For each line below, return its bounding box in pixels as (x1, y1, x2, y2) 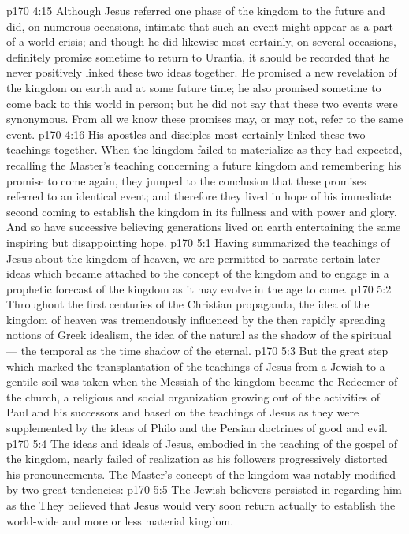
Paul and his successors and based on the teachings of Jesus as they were (6, 404, 359, 420)
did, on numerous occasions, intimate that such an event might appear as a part (6, 17, 393, 34)
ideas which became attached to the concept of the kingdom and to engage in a (6, 265, 389, 282)
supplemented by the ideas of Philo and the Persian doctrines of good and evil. (6, 420, 388, 436)
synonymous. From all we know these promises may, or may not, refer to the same (6, 110, 403, 127)
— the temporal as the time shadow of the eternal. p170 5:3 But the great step (6, 342, 389, 359)
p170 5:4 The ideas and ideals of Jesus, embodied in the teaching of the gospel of (6, 435, 398, 451)
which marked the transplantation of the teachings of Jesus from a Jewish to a (6, 357, 385, 374)
